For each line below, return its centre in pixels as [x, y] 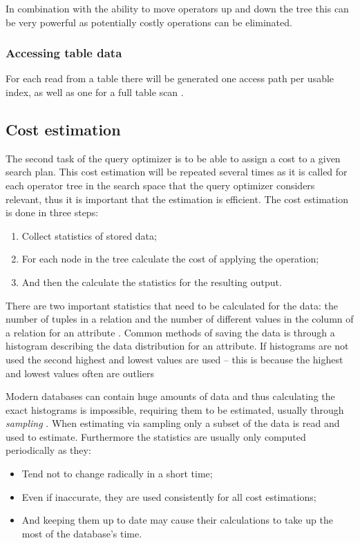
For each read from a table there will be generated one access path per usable [170, 78]
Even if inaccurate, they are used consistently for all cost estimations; [169, 496]
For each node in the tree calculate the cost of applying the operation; [170, 259]
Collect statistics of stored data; [89, 235]
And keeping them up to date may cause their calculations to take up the [177, 520]
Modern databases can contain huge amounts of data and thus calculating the [170, 396]
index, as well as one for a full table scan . [95, 92]
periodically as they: [48, 450]
